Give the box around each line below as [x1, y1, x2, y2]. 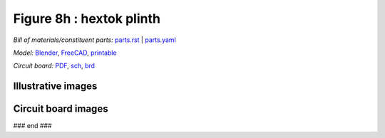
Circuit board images [13, 103, 108, 115]
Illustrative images [13, 80, 98, 92]
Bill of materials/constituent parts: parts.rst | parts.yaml [13, 36, 176, 44]
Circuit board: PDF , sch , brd [13, 61, 96, 70]
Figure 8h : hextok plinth [13, 11, 160, 26]
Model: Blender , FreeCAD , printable [13, 48, 117, 57]
